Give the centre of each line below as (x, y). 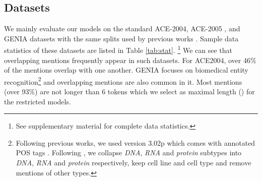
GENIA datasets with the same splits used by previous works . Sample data (121, 38)
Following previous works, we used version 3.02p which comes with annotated (136, 142)
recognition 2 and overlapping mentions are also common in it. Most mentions (123, 81)
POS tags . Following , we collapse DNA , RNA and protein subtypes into (129, 153)
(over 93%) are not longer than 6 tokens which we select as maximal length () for (129, 92)
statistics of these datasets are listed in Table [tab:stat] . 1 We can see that (118, 49)
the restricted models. (38, 101)
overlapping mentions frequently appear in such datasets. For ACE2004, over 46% (130, 60)
